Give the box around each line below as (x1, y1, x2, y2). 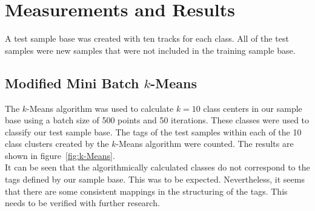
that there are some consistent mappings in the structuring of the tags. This (5, 184, 288, 197)
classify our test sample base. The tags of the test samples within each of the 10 (5, 125, 302, 138)
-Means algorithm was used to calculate (27, 102, 174, 114)
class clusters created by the (5, 137, 109, 150)
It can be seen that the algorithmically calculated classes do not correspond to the (5, 161, 310, 174)
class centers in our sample (203, 102, 302, 114)
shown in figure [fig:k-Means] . (5, 149, 115, 161)
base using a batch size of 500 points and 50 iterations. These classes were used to (5, 114, 310, 126)
